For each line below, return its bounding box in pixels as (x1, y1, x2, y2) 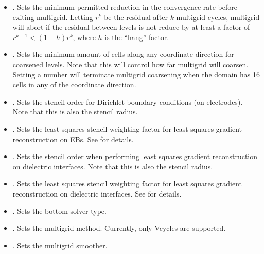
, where (73, 31, 96, 42)
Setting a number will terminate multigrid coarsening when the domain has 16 (12, 69, 260, 80)
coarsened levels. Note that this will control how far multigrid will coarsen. (12, 58, 249, 69)
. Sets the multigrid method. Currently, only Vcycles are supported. (12, 223, 226, 233)
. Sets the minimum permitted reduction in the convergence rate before (12, 2, 237, 12)
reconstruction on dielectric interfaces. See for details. (12, 188, 182, 199)
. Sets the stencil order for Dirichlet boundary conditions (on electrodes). (12, 96, 243, 107)
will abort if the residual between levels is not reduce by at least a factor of (12, 22, 250, 32)
